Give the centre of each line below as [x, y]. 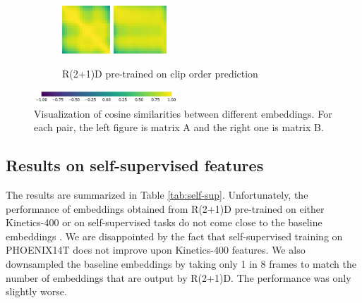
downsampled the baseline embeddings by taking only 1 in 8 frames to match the [181, 264]
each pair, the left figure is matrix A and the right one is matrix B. [179, 127]
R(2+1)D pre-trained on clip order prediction [160, 73]
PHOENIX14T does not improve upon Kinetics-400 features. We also [156, 250]
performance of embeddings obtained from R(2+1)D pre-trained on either [165, 208]
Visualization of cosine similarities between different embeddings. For [183, 113]
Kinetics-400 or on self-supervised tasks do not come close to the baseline [164, 222]
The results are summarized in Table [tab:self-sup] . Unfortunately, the [157, 195]
